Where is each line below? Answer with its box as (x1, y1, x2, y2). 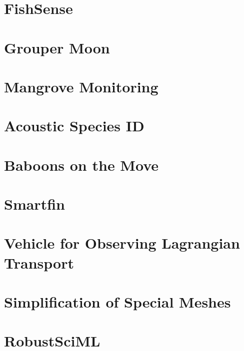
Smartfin (4, 194, 65, 214)
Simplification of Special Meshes (4, 292, 231, 312)
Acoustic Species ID (4, 115, 144, 136)
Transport (4, 252, 74, 273)
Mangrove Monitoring (4, 76, 158, 96)
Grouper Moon (4, 37, 110, 57)
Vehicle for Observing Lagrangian (4, 233, 240, 253)
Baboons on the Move (4, 154, 159, 175)
